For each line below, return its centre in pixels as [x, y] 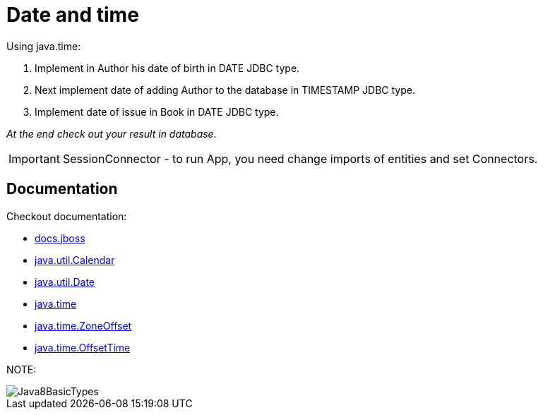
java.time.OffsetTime [83, 347]
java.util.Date [65, 282]
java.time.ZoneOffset [83, 325]
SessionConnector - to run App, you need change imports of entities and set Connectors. [300, 158]
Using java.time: [44, 46]
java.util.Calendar [75, 260]
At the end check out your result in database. [112, 133]
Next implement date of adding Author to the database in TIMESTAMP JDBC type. [225, 90]
